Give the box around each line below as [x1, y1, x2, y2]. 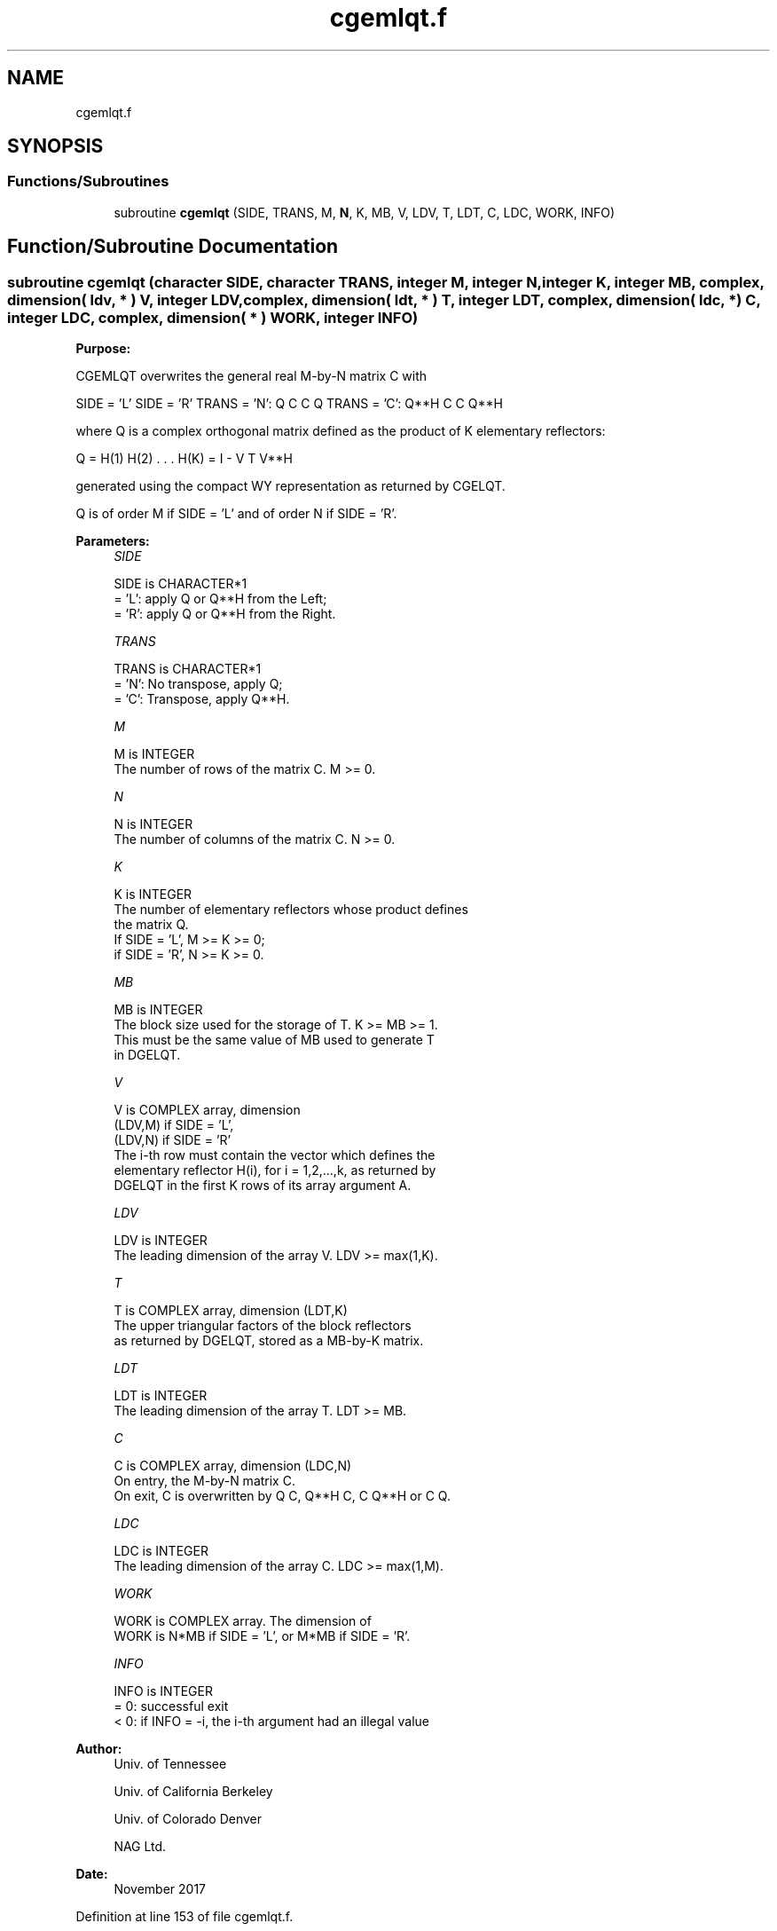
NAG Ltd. [114, 1839, 167, 1855]
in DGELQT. [114, 1047, 181, 1063]
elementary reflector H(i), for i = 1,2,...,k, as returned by [114, 1163, 436, 1178]
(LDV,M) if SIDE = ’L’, [114, 1117, 234, 1133]
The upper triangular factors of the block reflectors [114, 1318, 412, 1334]
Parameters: [75, 533, 150, 549]
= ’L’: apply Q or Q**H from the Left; [114, 591, 327, 607]
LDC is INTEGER [114, 1543, 208, 1559]
